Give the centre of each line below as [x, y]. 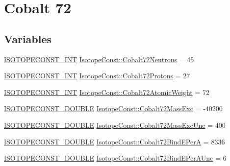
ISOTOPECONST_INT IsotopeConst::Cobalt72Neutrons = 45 [99, 59]
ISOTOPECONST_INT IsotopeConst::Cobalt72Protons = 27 [97, 76]
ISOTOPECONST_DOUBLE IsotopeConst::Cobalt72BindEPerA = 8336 [115, 141]
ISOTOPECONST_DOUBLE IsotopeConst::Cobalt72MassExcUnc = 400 [115, 125]
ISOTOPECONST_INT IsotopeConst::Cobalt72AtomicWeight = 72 [107, 92]
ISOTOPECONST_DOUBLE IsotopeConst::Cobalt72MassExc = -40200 [113, 108]
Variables [28, 38]
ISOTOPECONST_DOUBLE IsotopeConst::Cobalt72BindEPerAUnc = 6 [115, 158]
